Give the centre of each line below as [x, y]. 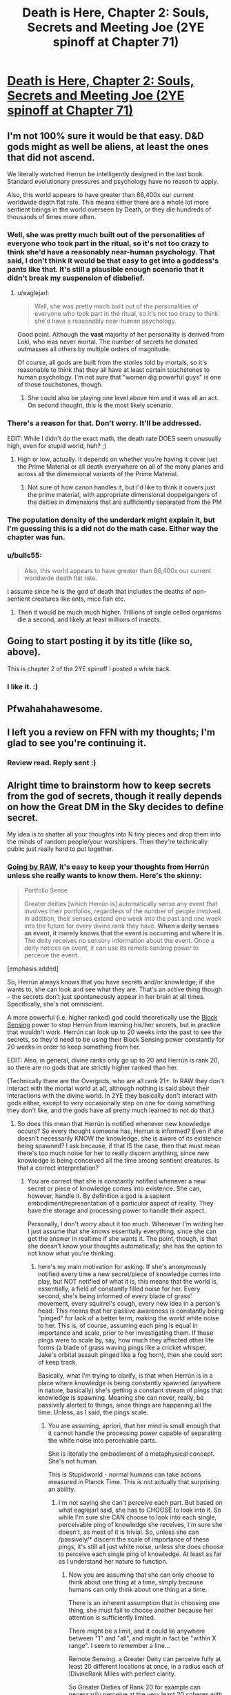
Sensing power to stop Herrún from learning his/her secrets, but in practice [114, 1025]
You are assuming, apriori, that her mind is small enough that [134, 1426]
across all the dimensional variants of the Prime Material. [98, 474]
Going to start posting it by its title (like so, [100, 641]
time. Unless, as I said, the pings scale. [93, 1412]
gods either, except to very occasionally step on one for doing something [111, 1103]
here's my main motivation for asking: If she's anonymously [122, 1267]
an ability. [62, 1489]
